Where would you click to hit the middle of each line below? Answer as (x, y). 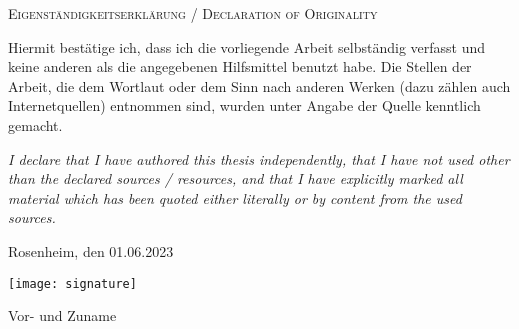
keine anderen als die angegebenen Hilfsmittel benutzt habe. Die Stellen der (240, 66)
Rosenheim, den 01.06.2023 (91, 250)
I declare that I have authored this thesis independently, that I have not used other (259, 158)
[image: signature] (72, 283)
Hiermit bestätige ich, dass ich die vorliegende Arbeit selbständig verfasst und (247, 46)
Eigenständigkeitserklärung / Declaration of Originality (193, 13)
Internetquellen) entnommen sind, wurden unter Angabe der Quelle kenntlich (244, 105)
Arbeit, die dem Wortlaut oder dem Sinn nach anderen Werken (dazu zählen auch (259, 85)
